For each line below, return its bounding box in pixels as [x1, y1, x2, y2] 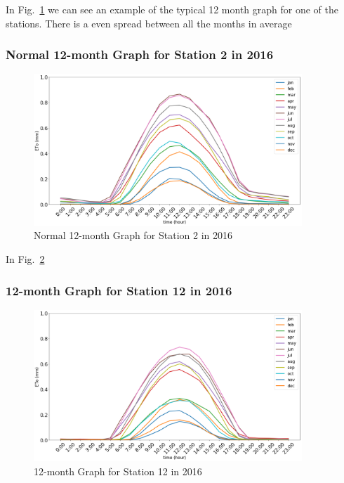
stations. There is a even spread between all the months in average [6, 15, 292, 30]
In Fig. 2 [6, 251, 45, 266]
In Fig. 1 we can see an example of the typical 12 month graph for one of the [6, 2, 338, 16]
